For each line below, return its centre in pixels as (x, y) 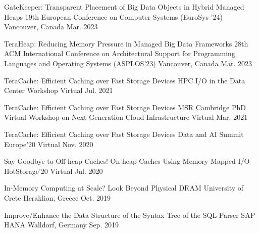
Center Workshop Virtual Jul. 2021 (59, 90)
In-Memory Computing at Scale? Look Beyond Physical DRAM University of (124, 188)
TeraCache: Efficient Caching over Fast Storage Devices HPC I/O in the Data (125, 80)
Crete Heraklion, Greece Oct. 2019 (57, 197)
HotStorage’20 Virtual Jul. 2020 (54, 171)
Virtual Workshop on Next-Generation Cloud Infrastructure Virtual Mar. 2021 (126, 117)
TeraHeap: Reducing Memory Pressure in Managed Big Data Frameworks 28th (126, 43)
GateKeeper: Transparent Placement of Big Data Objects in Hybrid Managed (124, 7)
